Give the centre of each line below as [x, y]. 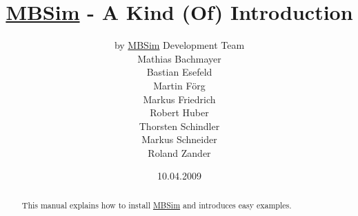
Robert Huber [179, 112]
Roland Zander [179, 152]
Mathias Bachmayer [179, 58]
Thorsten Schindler [179, 126]
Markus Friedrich [179, 99]
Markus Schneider [179, 139]
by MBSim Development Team [179, 45]
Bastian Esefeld [179, 72]
